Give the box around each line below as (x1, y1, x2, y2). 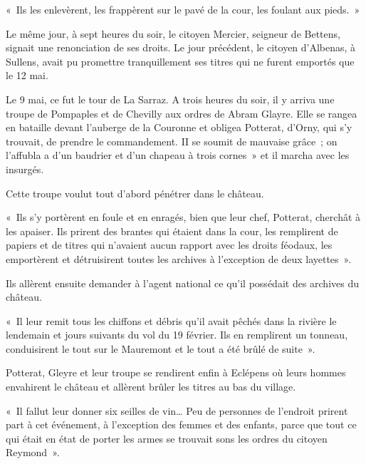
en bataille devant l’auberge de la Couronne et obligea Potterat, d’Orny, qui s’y (6, 120, 352, 135)
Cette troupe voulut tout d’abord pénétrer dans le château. (6, 185, 264, 200)
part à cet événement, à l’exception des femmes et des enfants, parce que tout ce (6, 417, 357, 432)
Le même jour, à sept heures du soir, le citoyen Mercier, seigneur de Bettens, (6, 26, 340, 41)
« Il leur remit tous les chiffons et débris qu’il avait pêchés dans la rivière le (6, 313, 337, 328)
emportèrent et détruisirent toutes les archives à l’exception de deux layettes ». (6, 251, 352, 266)
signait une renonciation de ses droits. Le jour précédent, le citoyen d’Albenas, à (6, 40, 356, 55)
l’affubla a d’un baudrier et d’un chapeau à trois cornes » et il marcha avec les (6, 148, 350, 163)
